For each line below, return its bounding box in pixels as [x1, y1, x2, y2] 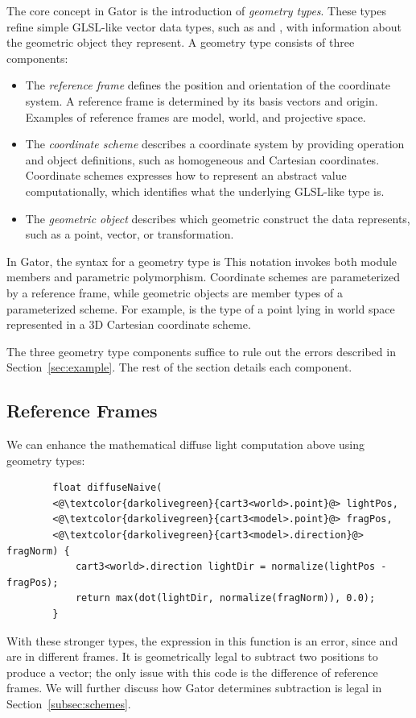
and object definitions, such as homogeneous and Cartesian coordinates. [25, 151, 380, 168]
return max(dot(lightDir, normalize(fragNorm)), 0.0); [75, 592, 376, 604]
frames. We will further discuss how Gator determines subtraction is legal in [6, 679, 382, 696]
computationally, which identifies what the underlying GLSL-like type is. [25, 182, 385, 199]
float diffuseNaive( [52, 482, 163, 494]
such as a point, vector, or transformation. [25, 226, 234, 243]
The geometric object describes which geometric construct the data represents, [25, 210, 410, 226]
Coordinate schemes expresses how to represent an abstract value [25, 167, 347, 184]
